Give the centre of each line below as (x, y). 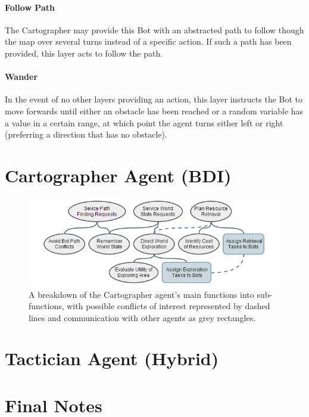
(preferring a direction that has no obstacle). (86, 134)
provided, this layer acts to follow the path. (84, 53)
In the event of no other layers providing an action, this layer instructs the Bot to (154, 99)
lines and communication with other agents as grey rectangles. (142, 317)
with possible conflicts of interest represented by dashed (168, 306)
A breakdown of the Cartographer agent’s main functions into (141, 294)
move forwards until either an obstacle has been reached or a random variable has (154, 111)
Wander (21, 77)
